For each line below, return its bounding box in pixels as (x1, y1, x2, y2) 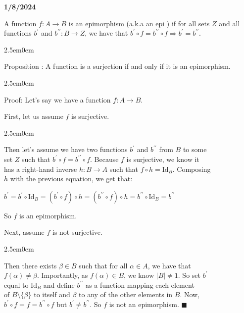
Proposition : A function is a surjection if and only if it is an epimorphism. (4, 61, 231, 71)
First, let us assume (4, 111, 63, 121)
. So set (178, 270, 200, 280)
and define (43, 279, 75, 290)
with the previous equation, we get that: (10, 173, 133, 184)
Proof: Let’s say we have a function (4, 94, 111, 104)
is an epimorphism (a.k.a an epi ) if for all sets (68, 18, 210, 28)
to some (183, 144, 207, 155)
